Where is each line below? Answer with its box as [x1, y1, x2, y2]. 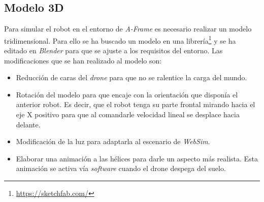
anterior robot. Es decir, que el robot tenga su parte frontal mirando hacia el [16, 99, 255, 110]
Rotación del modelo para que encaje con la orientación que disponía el [16, 89, 238, 99]
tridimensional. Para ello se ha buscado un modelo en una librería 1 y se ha [4, 33, 236, 46]
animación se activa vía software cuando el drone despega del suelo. [16, 163, 226, 174]
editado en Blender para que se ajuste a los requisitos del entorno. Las [4, 45, 223, 56]
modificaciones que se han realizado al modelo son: [4, 55, 162, 65]
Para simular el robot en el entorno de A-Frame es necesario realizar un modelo [4, 23, 252, 34]
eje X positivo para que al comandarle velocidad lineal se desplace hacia [16, 109, 240, 120]
